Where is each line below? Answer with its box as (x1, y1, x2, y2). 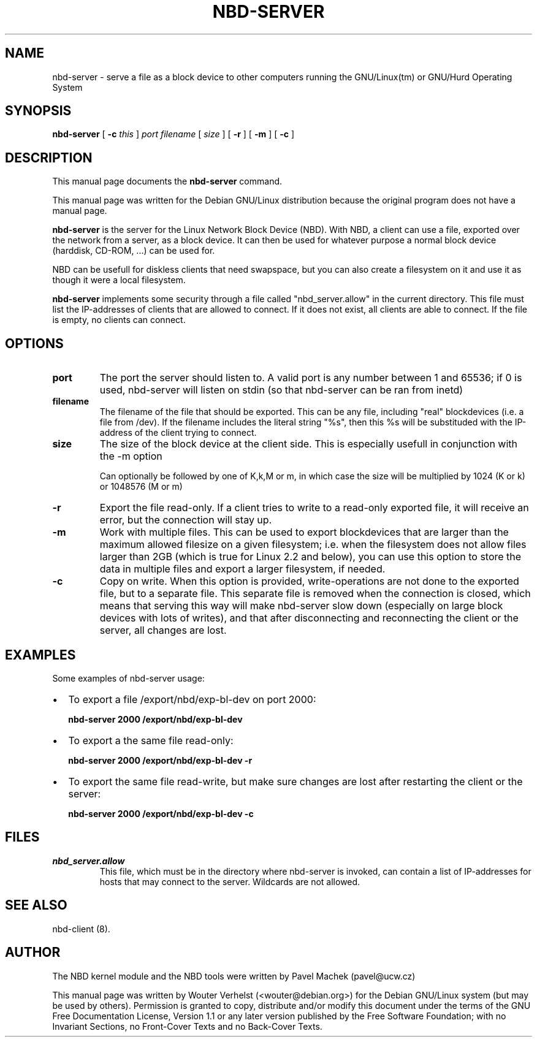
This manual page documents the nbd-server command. (52, 176, 283, 187)
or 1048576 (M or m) (99, 481, 183, 492)
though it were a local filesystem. (52, 275, 186, 286)
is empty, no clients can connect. (52, 314, 186, 325)
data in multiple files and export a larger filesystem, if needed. (99, 563, 386, 576)
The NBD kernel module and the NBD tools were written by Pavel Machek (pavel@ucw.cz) (52, 970, 416, 981)
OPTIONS (5, 335, 64, 351)
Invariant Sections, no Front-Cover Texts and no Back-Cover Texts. (52, 1021, 322, 1032)
